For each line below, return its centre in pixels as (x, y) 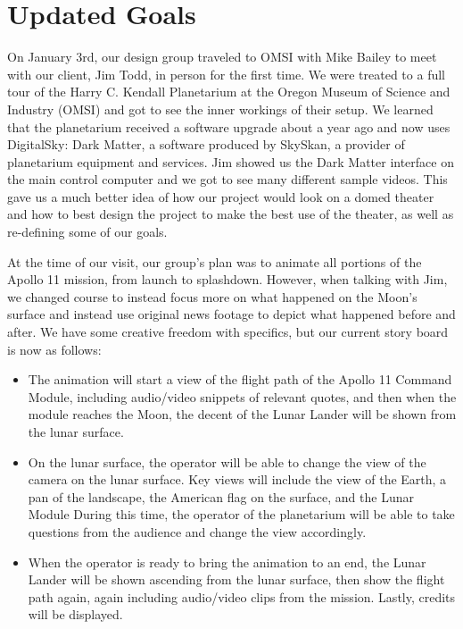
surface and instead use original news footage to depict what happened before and (231, 314)
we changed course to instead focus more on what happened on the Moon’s (212, 296)
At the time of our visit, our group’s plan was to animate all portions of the (215, 261)
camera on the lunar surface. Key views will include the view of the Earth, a (237, 479)
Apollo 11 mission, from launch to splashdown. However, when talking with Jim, (227, 279)
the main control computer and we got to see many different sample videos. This (227, 179)
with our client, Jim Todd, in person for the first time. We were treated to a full (226, 74)
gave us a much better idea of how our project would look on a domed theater (221, 196)
